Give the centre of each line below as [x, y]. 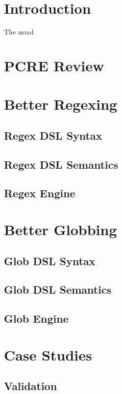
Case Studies [48, 354]
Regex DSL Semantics [61, 164]
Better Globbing [61, 229]
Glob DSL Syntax [50, 260]
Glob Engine [36, 318]
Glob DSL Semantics [58, 289]
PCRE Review [54, 65]
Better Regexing [61, 104]
